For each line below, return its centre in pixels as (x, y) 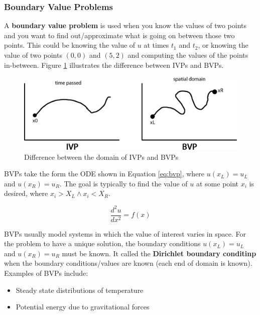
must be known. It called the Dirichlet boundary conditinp (159, 253)
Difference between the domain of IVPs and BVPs (101, 156)
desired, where (26, 193)
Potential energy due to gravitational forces (83, 307)
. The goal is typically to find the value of (123, 183)
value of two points (33, 55)
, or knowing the (223, 45)
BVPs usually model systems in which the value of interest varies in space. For (125, 233)
